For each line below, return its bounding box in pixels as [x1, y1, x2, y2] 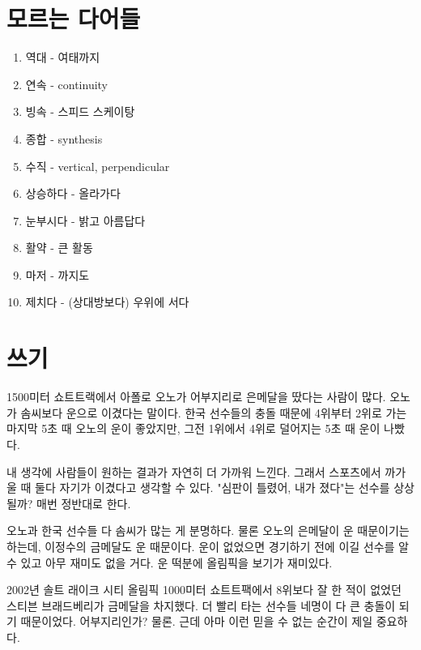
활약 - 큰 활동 [25, 239, 93, 256]
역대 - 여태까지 [25, 49, 100, 66]
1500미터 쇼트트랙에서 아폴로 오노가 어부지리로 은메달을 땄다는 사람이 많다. [6, 388, 386, 405]
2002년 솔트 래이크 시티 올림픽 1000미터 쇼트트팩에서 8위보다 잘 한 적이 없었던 [6, 581, 402, 598]
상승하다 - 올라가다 [25, 185, 121, 202]
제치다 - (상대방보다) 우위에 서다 [25, 293, 189, 310]
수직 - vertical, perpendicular [25, 157, 170, 174]
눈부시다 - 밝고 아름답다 [25, 212, 146, 229]
